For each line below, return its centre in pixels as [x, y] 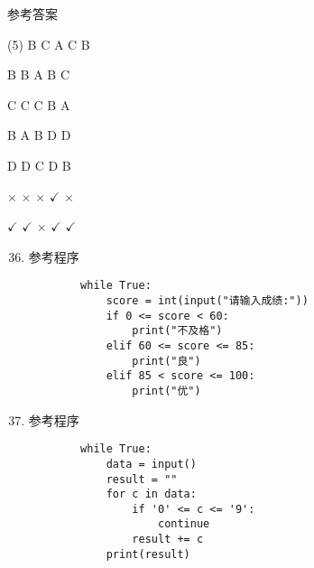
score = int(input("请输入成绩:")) [207, 301]
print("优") [166, 391]
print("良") [166, 361]
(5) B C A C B [49, 44]
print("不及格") [177, 331]
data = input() [151, 464]
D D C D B [39, 165]
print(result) [148, 554]
